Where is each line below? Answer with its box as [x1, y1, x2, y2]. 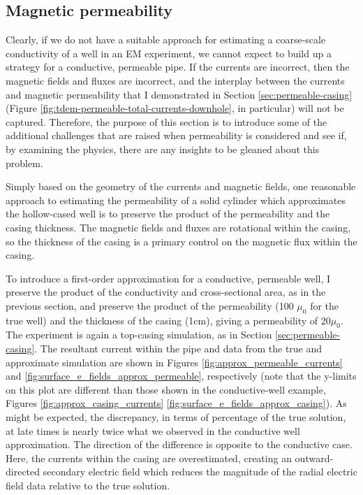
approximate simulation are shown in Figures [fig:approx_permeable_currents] [6, 354, 343, 369]
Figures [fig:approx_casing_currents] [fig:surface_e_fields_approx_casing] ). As [6, 396, 347, 410]
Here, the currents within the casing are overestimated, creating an [6, 450, 292, 465]
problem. [6, 155, 43, 170]
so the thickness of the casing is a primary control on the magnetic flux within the [6, 234, 357, 248]
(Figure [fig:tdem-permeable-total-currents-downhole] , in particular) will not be [6, 101, 344, 115]
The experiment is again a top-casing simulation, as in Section [6, 327, 272, 342]
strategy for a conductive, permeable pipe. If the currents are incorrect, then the [6, 59, 350, 74]
